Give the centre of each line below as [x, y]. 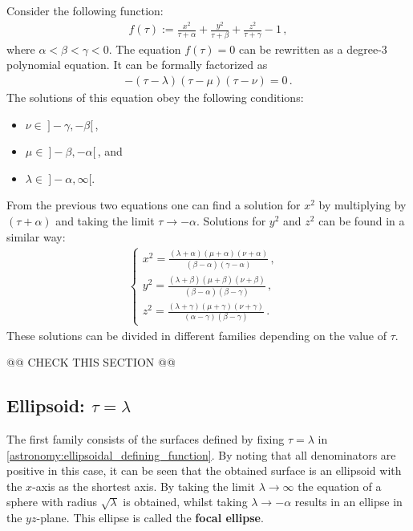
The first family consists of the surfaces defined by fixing [146, 439]
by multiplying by [362, 205]
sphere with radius [52, 502]
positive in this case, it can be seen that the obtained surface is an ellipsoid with [204, 470]
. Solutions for [231, 220]
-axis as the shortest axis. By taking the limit [144, 486]
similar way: [36, 236]
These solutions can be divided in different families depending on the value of [197, 335]
